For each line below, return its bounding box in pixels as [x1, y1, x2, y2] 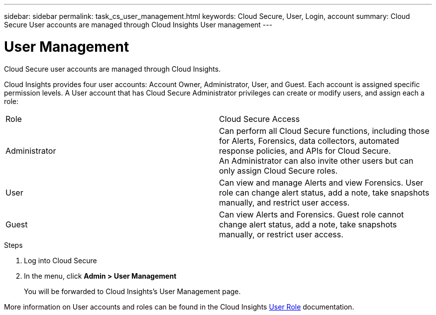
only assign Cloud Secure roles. [219, 165, 338, 176]
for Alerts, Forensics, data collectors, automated [219, 135, 399, 146]
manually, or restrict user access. [219, 229, 343, 239]
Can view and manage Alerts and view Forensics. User [219, 177, 424, 188]
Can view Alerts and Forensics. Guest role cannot [219, 209, 404, 219]
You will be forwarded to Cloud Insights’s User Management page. [24, 287, 241, 296]
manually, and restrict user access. [219, 197, 350, 208]
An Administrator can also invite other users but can [219, 155, 414, 166]
